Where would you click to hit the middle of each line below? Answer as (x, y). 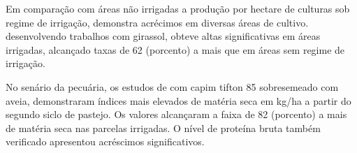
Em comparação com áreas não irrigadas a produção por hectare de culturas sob (178, 8)
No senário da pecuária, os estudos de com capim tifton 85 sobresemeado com (172, 86)
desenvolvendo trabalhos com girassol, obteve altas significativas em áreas (163, 36)
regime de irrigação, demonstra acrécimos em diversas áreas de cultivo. (157, 22)
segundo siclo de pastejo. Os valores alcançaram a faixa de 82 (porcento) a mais (176, 114)
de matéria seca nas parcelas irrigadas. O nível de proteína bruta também (163, 127)
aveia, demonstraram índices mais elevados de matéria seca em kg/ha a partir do (178, 100)
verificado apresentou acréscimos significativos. (105, 141)
